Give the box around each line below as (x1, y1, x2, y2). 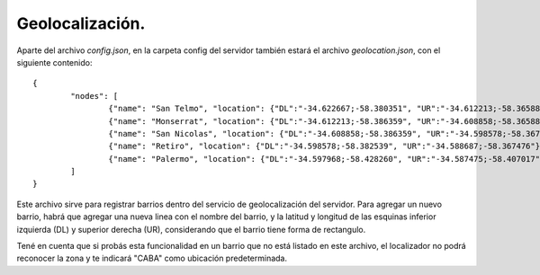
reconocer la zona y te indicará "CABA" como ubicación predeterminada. (16, 253, 288, 264)
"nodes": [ (70, 91, 119, 101)
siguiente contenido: (16, 57, 93, 67)
